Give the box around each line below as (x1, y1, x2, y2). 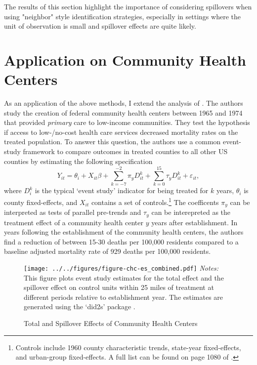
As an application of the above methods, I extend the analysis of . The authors (4, 98, 243, 108)
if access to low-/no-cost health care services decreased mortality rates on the (4, 126, 238, 137)
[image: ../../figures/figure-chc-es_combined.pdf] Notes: (24, 262, 219, 273)
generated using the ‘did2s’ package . (24, 301, 135, 312)
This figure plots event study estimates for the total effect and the (24, 272, 224, 283)
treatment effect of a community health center (4, 217, 143, 227)
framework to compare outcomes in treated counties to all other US (23, 146, 228, 157)
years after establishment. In (151, 217, 238, 227)
